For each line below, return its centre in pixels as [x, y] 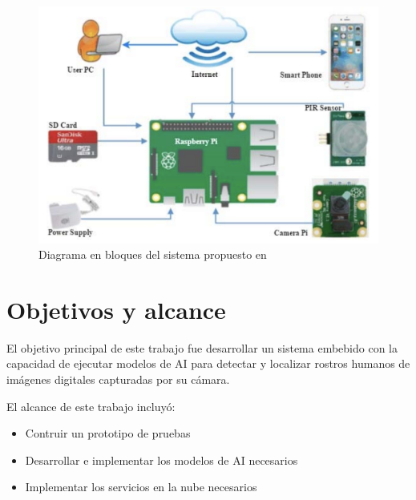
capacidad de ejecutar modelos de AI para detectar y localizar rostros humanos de [208, 363]
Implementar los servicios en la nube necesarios [141, 487]
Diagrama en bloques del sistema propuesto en [153, 254]
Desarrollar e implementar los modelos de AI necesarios [162, 460]
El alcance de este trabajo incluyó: [91, 406]
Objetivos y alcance [116, 309]
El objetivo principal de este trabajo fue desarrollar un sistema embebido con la [202, 347]
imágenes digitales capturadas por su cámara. [118, 379]
